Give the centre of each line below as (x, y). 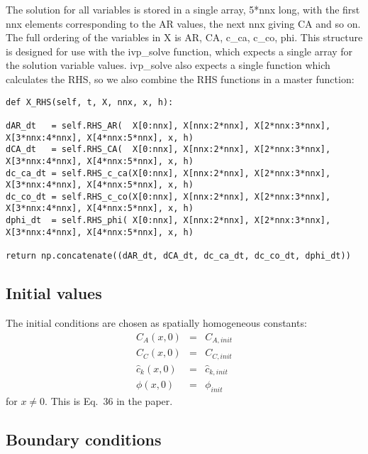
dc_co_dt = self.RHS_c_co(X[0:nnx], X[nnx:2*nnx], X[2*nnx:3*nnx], (168, 196)
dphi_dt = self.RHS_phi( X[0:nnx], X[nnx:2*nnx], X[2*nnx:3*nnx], (168, 221)
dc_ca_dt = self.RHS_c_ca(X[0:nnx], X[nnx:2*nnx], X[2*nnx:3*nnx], (168, 173)
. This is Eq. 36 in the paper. (109, 400)
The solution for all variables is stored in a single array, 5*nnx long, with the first (183, 9)
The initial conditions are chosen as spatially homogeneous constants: (156, 322)
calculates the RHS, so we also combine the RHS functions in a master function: (180, 79)
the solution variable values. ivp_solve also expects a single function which (168, 65)
